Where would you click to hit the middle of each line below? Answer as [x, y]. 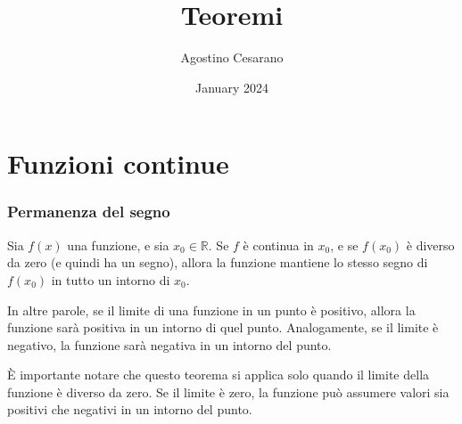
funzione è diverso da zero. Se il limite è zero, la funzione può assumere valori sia [228, 391]
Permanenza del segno [89, 212]
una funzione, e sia [118, 245]
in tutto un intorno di [111, 279]
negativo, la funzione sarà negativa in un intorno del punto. [169, 344]
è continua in [278, 245]
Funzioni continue [118, 163]
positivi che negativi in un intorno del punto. [130, 409]
